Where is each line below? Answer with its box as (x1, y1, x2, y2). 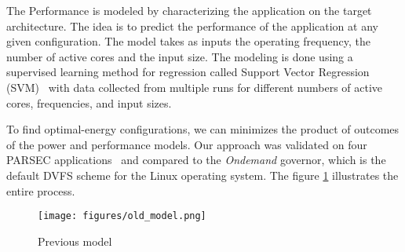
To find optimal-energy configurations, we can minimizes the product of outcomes (6, 121, 400, 137)
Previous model (38, 232, 112, 249)
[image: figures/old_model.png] (38, 210, 206, 222)
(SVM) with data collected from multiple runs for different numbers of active (6, 79, 383, 95)
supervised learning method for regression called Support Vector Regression (6, 64, 370, 80)
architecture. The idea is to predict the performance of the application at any (6, 17, 378, 34)
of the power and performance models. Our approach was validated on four (6, 136, 367, 152)
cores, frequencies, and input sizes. (6, 94, 172, 111)
